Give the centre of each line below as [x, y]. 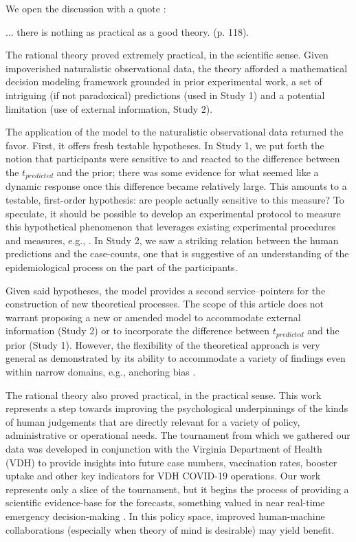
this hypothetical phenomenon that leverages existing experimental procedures [171, 227]
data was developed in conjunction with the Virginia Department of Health [164, 448]
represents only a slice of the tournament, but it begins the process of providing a [177, 489]
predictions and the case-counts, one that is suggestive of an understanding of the [177, 253]
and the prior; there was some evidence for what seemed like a [188, 172]
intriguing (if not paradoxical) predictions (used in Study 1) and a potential [165, 95]
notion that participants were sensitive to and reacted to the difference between [173, 159]
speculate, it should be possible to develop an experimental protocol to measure [173, 213]
